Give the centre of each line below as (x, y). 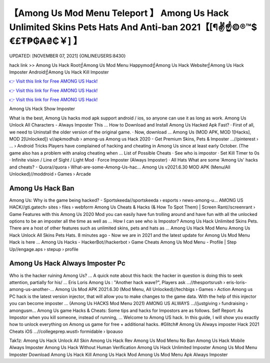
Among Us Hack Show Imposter (42, 109)
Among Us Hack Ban (42, 188)
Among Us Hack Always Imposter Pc (67, 263)
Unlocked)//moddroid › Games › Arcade (50, 174)
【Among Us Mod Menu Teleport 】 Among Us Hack (119, 13)
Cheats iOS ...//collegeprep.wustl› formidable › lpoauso (66, 331)
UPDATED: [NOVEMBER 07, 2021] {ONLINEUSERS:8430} (67, 56)
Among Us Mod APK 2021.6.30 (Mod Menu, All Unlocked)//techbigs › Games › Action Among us (154, 289)
